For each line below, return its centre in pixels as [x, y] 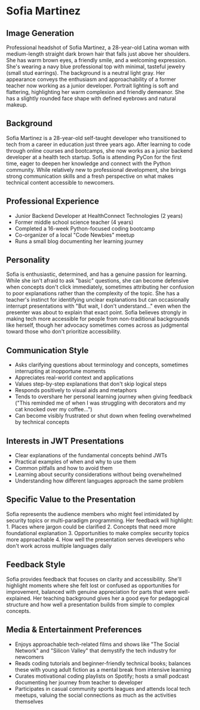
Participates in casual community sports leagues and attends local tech [103, 688]
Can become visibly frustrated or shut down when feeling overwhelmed [103, 416]
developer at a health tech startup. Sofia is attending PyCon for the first [94, 157]
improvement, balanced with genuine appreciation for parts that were [91, 591]
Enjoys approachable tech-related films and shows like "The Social [97, 644]
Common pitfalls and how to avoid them [64, 468]
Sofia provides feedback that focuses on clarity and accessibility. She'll [94, 579]
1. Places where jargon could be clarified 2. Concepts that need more [91, 527]
